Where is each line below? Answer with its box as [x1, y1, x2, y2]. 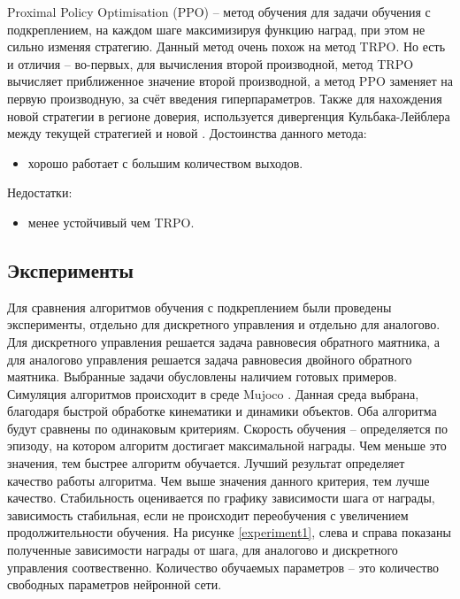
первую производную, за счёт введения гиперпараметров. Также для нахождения [7, 88, 442, 107]
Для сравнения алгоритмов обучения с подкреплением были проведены [7, 297, 392, 316]
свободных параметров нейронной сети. [7, 575, 222, 594]
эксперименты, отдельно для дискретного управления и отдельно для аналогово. [7, 315, 441, 334]
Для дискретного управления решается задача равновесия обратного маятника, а [7, 332, 440, 350]
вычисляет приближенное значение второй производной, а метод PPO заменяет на [7, 72, 453, 90]
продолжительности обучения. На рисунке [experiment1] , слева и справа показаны [7, 523, 451, 541]
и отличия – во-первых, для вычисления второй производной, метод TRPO [7, 54, 414, 73]
